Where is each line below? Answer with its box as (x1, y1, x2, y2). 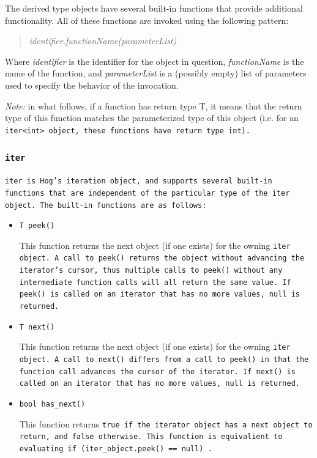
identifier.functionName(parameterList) (29, 34, 177, 47)
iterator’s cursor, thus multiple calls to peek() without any (19, 266, 283, 275)
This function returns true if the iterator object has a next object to (19, 417, 313, 430)
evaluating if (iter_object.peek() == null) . (19, 445, 212, 453)
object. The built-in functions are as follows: (5, 201, 207, 210)
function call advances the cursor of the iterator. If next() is (19, 367, 296, 376)
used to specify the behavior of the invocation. (5, 78, 179, 91)
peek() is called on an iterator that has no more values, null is (19, 290, 300, 299)
